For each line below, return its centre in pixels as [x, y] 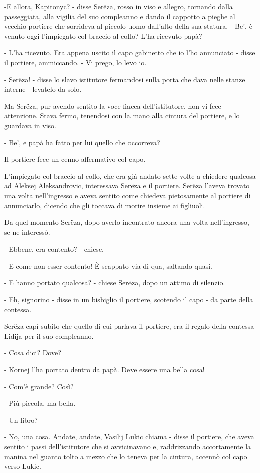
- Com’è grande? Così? [39, 386]
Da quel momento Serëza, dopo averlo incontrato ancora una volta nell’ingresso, [127, 222]
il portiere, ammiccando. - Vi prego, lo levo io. [75, 62]
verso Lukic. [23, 466]
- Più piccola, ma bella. [40, 403]
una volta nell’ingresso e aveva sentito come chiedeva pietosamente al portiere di [127, 195]
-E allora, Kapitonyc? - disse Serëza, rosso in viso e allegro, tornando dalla [118, 6]
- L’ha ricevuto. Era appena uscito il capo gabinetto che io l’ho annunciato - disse [130, 52]
